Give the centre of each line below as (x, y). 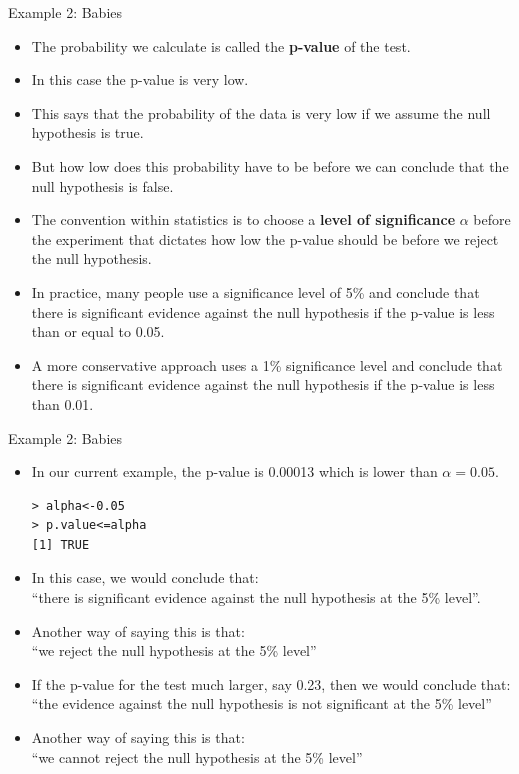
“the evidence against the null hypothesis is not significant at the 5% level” (261, 703)
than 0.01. (62, 403)
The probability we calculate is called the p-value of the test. (221, 45)
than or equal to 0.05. (98, 331)
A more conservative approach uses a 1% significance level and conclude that (267, 364)
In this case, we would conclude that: (145, 577)
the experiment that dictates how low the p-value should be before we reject (265, 238)
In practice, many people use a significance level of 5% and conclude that (255, 291)
